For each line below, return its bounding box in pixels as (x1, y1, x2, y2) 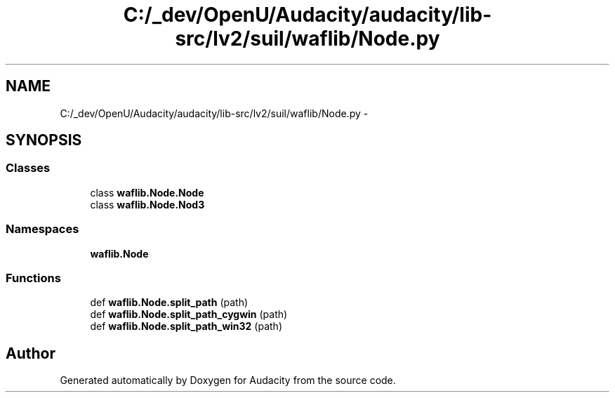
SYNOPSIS (6, 131, 82, 150)
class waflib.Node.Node (90, 186, 204, 199)
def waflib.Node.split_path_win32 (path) (90, 320, 283, 333)
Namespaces (6, 222, 79, 237)
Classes (6, 161, 51, 175)
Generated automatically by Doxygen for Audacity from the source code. (60, 374, 396, 387)
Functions (6, 270, 61, 285)
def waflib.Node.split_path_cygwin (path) (90, 308, 288, 321)
